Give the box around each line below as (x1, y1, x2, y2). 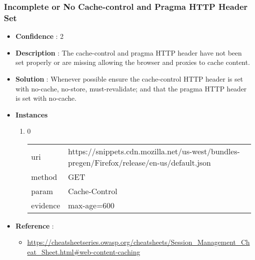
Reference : (15, 220, 54, 231)
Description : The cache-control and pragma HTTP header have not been (15, 47, 242, 58)
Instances (15, 109, 48, 119)
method (31, 171, 57, 182)
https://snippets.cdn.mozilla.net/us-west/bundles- (68, 145, 240, 157)
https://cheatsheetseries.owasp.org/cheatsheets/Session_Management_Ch (27, 237, 250, 247)
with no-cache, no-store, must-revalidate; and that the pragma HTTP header (15, 83, 247, 93)
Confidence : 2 (15, 31, 64, 41)
